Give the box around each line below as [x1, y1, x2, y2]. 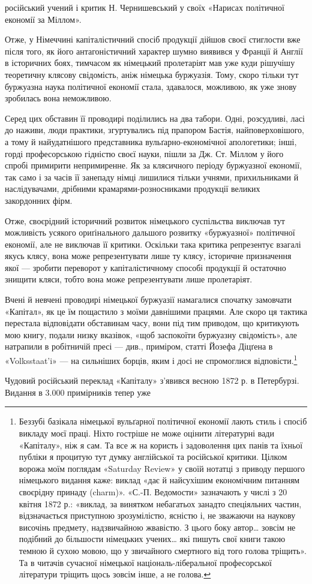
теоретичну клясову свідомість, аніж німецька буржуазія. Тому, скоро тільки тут [5, 68, 299, 80]
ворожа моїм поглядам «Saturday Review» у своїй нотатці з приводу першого [19, 462, 305, 474]
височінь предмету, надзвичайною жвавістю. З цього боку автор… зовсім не [19, 520, 296, 533]
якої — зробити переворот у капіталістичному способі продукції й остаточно [5, 261, 286, 273]
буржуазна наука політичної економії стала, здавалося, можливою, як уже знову [5, 80, 297, 92]
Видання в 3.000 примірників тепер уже [5, 386, 151, 398]
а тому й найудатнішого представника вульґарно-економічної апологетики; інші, [5, 135, 297, 147]
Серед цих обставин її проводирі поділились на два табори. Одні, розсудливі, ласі [5, 112, 305, 124]
